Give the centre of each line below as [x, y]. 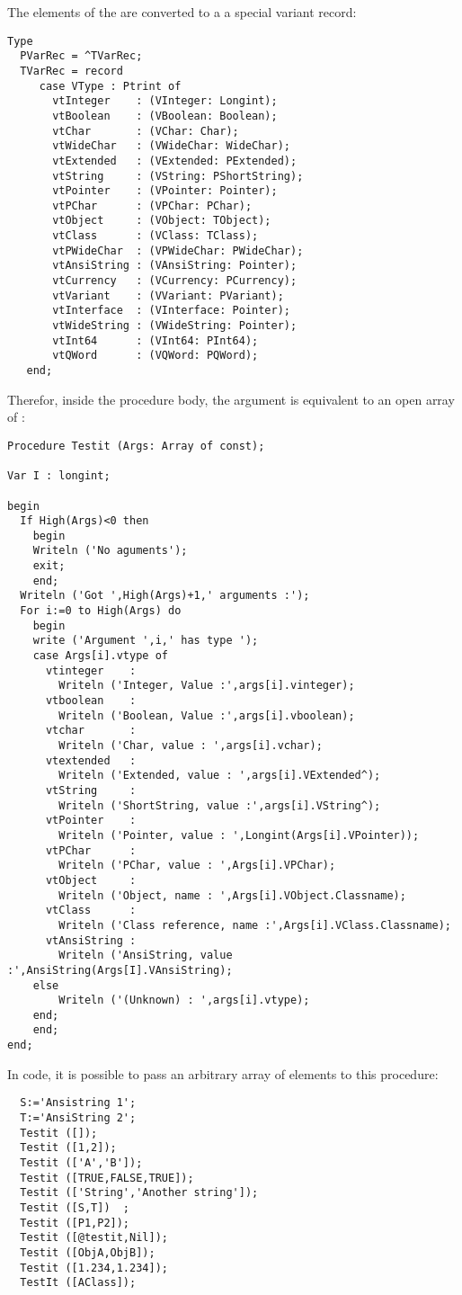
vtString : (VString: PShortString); [178, 176]
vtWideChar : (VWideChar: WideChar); [171, 146]
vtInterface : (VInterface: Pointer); [171, 311]
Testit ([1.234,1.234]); [94, 1268]
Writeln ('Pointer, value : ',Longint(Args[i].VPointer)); [239, 835]
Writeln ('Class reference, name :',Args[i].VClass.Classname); [255, 925]
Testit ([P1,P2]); [75, 1223]
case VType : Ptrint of [110, 86]
